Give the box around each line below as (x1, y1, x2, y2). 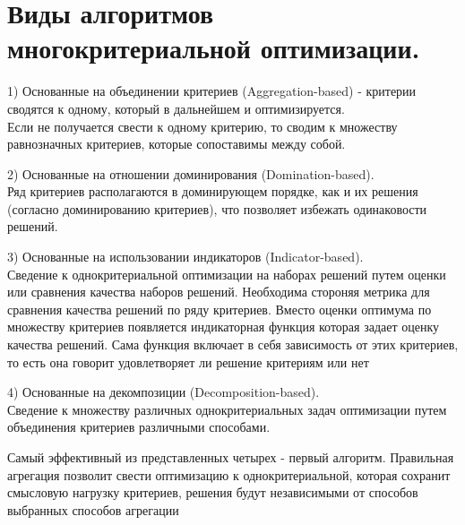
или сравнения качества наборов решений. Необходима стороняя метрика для (7, 282, 430, 301)
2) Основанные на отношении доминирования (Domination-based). (7, 164, 375, 183)
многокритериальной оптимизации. (7, 30, 420, 66)
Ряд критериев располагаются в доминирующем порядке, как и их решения (7, 182, 418, 201)
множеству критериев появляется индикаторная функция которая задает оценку (7, 317, 440, 336)
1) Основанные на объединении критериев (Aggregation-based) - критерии (7, 82, 417, 100)
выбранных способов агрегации (7, 500, 179, 519)
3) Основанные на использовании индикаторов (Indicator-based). (7, 247, 364, 266)
